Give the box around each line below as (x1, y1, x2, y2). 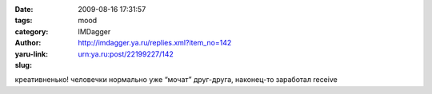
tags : (14, 16, 33, 25)
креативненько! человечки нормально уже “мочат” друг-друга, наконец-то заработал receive (14, 75, 338, 84)
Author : (14, 38, 42, 48)
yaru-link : (14, 49, 48, 59)
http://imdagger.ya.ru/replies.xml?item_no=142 (78, 38, 232, 48)
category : (14, 26, 49, 36)
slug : (14, 60, 32, 69)
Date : (14, 5, 34, 14)
